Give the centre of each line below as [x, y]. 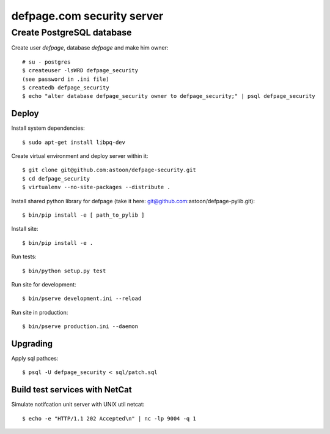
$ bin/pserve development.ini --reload [82, 299]
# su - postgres [46, 62]
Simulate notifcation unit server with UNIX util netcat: [78, 405]
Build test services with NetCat [71, 390]
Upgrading [32, 344]
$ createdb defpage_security [66, 88]
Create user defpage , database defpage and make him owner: [90, 48]
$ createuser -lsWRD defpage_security [80, 71]
